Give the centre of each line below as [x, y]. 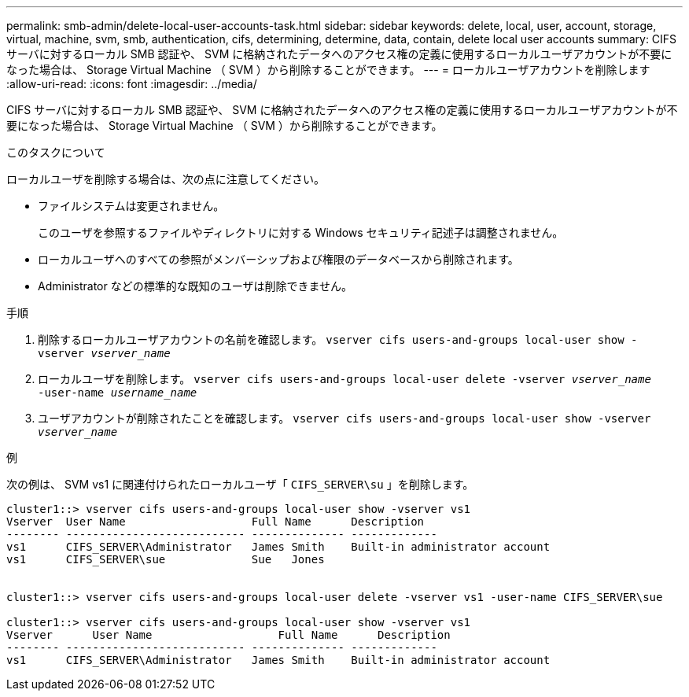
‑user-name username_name [118, 393]
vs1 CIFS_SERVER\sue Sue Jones [166, 559]
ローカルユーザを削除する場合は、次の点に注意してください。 [166, 179]
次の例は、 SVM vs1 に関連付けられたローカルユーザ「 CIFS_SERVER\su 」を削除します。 [240, 484]
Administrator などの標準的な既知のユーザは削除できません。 [195, 286]
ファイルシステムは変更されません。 [131, 206]
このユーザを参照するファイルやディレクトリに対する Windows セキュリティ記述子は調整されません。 [301, 232]
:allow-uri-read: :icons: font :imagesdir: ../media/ [132, 84]
